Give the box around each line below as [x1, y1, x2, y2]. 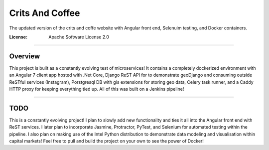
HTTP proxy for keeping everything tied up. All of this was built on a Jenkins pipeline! [9, 86, 184, 92]
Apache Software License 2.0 [48, 34, 110, 40]
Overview [9, 52, 40, 60]
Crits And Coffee [9, 7, 80, 18]
